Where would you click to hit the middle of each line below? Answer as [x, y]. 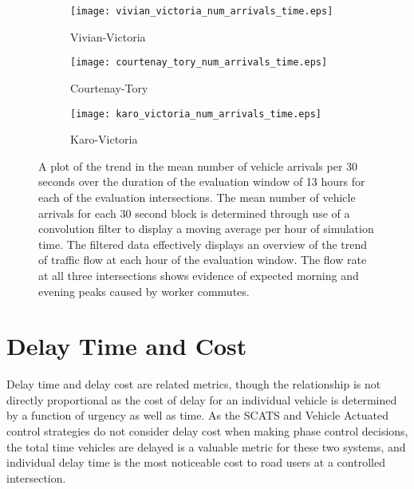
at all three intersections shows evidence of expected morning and [199, 275]
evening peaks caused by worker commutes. [144, 291]
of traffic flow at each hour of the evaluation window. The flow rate [203, 260]
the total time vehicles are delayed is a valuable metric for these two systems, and [206, 446]
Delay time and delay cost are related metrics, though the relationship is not [194, 384]
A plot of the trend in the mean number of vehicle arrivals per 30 [198, 166]
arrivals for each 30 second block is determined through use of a [194, 213]
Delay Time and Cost [127, 346]
